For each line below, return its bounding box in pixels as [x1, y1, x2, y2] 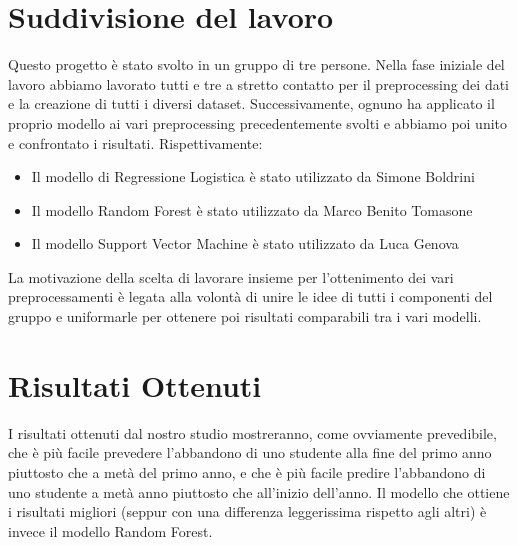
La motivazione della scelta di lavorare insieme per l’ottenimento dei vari [8, 266, 454, 287]
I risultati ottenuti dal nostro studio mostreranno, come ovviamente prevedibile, [8, 422, 497, 443]
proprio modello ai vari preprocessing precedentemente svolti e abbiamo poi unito [8, 112, 508, 133]
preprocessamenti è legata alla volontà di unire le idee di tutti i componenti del [8, 286, 493, 307]
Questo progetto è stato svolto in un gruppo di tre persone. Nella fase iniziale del [8, 54, 505, 75]
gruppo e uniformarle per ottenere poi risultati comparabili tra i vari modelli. [8, 306, 482, 327]
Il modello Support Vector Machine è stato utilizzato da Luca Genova [31, 233, 459, 254]
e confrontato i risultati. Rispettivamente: [8, 132, 263, 153]
